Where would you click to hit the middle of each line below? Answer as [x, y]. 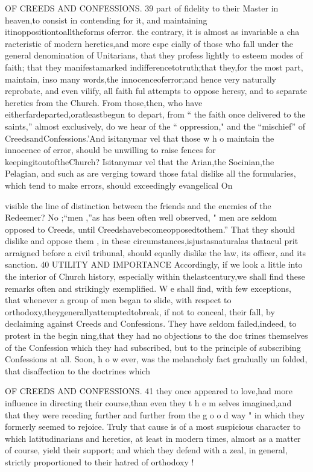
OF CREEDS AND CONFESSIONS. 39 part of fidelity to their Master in [142, 8]
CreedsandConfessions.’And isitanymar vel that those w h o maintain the [140, 138]
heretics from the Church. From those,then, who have [104, 102]
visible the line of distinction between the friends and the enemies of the [138, 205]
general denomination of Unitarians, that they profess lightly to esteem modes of [154, 55]
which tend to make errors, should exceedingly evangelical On [119, 185]
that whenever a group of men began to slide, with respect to [118, 300]
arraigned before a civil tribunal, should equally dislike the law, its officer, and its [156, 252]
